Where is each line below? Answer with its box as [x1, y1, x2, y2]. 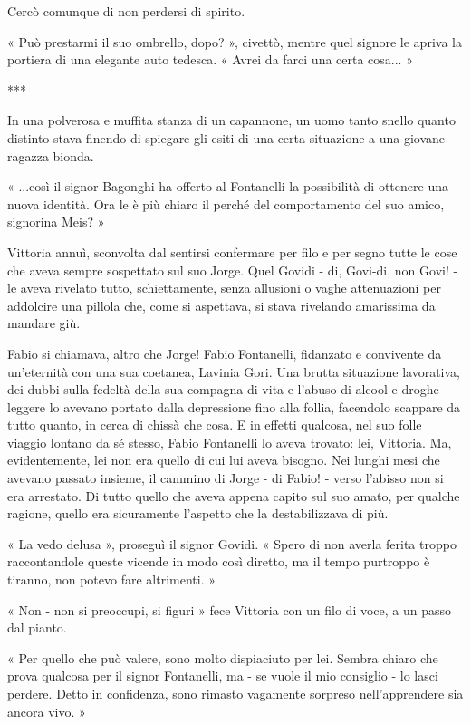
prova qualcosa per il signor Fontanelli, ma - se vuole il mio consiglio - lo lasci [7, 666, 438, 685]
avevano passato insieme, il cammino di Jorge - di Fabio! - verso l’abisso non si [7, 468, 444, 487]
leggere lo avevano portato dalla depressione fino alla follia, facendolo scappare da [7, 397, 461, 416]
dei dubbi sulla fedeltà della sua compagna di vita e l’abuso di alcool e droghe [7, 380, 439, 399]
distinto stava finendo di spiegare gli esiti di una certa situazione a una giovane [7, 128, 446, 147]
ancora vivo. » [7, 701, 86, 720]
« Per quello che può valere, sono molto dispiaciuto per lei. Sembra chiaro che [7, 648, 438, 667]
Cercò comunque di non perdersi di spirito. [7, 2, 245, 20]
